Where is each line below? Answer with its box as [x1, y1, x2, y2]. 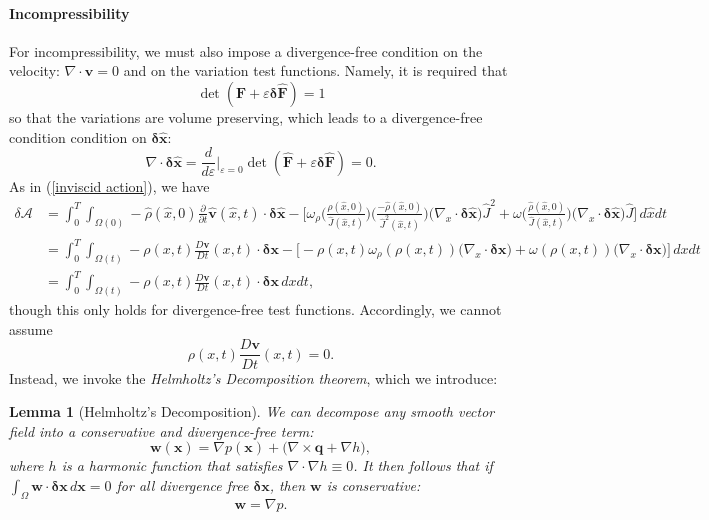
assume [9, 318, 53, 339]
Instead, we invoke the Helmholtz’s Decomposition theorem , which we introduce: [9, 367, 498, 388]
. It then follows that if [353, 455, 493, 476]
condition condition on [9, 126, 147, 147]
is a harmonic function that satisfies [61, 455, 283, 476]
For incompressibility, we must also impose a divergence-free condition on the [9, 40, 483, 61]
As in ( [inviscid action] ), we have [9, 175, 210, 196]
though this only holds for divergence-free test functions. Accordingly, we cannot [9, 299, 502, 320]
